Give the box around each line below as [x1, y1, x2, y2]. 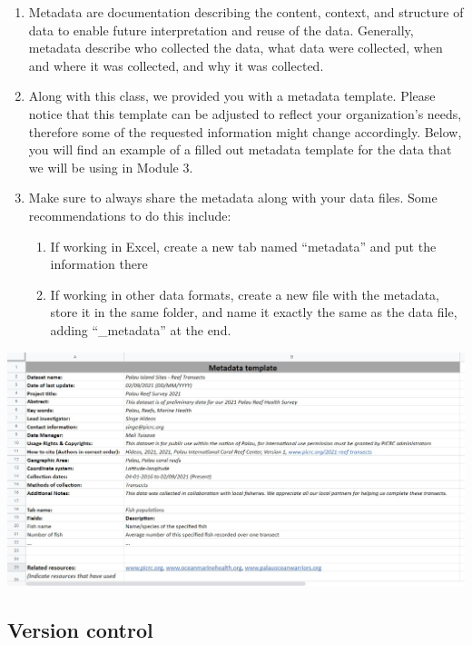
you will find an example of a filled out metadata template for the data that [28, 140, 452, 159]
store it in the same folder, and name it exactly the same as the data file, [50, 303, 457, 322]
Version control [7, 615, 153, 643]
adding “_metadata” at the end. [50, 320, 231, 339]
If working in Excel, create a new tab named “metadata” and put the [50, 236, 437, 255]
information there [50, 254, 148, 273]
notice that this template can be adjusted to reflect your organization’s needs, [28, 104, 462, 123]
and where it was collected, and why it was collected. [28, 55, 324, 74]
